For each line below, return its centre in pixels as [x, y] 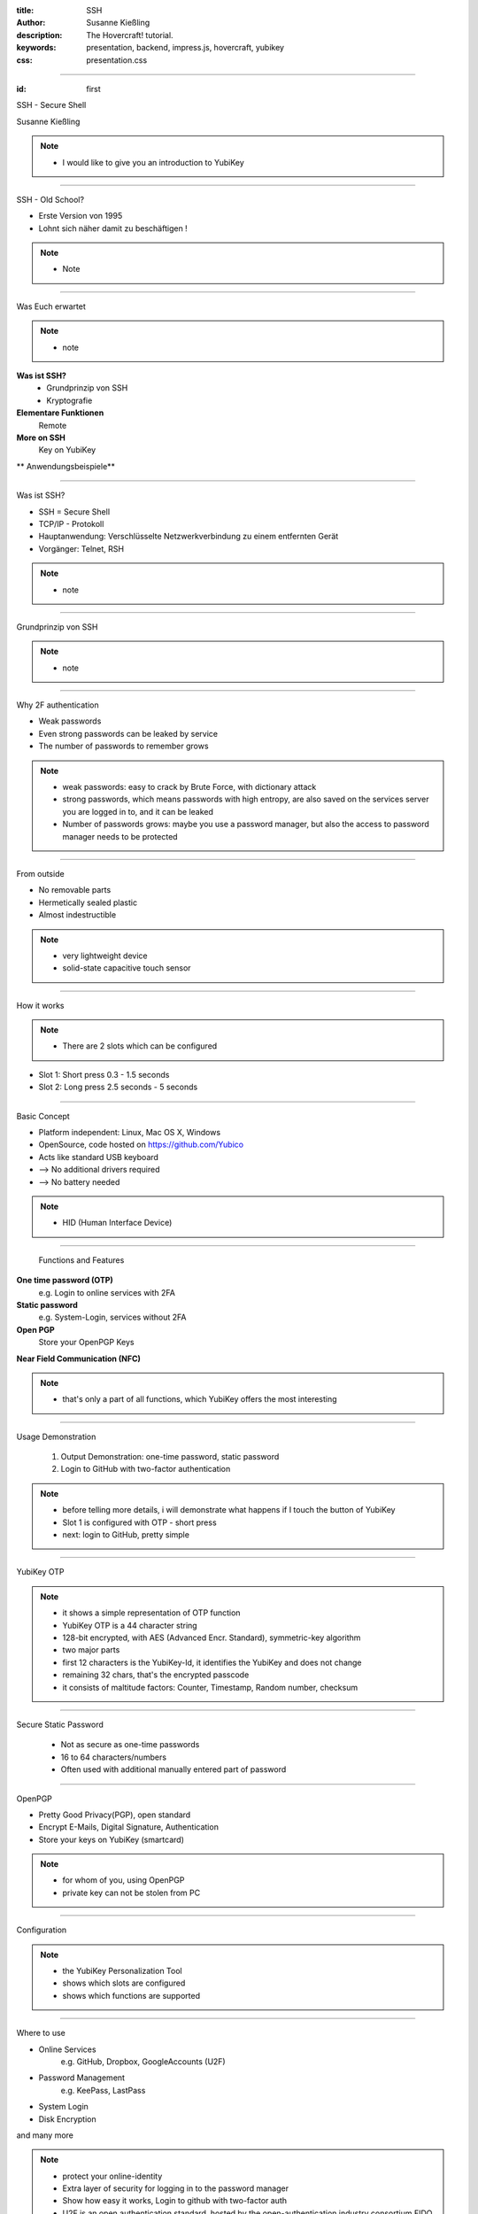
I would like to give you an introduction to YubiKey [154, 162]
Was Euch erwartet [51, 306]
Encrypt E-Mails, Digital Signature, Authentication [128, 1827]
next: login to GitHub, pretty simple [126, 1535]
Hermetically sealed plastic [88, 902]
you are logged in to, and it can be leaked [138, 811]
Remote [53, 425]
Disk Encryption [67, 2119]
